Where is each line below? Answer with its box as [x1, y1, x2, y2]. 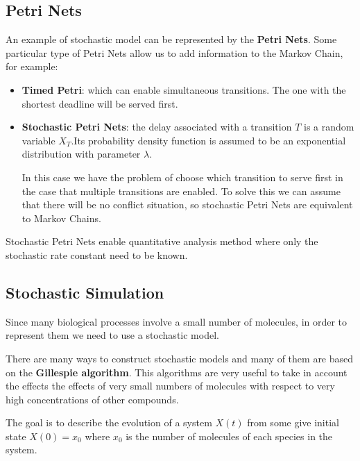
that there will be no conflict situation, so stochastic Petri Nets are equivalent [22, 197, 353, 212]
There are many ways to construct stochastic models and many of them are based [6, 351, 354, 365]
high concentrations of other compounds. [6, 392, 179, 406]
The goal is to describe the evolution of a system [6, 415, 212, 430]
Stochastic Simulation [6, 281, 164, 303]
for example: [6, 59, 58, 74]
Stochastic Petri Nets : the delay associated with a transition [22, 119, 292, 134]
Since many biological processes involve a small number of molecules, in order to [6, 314, 348, 328]
